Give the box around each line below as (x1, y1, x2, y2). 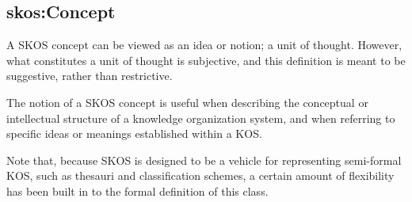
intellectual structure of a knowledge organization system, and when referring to (6, 109, 395, 126)
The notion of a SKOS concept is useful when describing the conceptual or (6, 93, 368, 110)
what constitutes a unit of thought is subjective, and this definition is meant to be (6, 51, 406, 68)
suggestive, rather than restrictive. (6, 67, 173, 84)
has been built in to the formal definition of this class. (6, 182, 269, 199)
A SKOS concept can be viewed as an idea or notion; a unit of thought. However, (6, 36, 402, 53)
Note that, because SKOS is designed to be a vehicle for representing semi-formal (6, 151, 402, 168)
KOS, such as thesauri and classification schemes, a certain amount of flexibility (6, 167, 395, 184)
